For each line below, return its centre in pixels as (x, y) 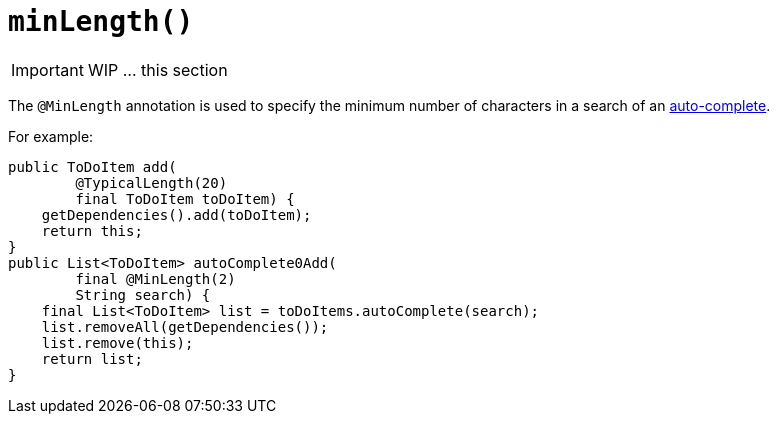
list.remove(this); (117, 342)
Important (47, 69)
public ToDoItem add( (92, 166)
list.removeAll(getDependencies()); (185, 326)
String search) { (143, 294)
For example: (51, 136)
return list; (92, 358)
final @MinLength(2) (155, 278)
